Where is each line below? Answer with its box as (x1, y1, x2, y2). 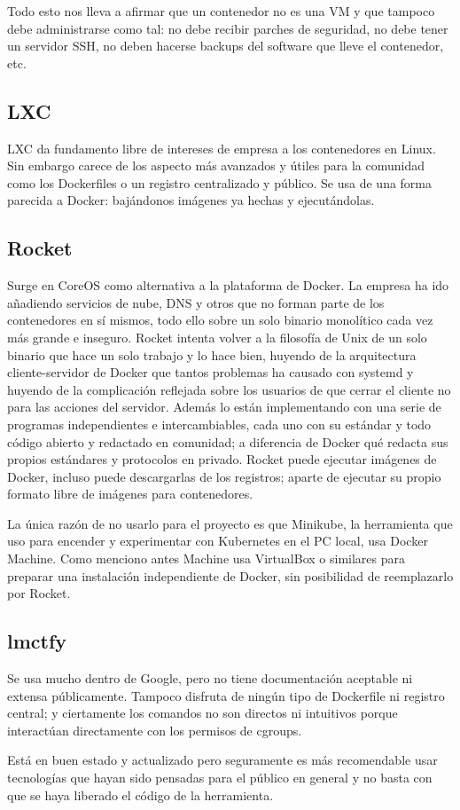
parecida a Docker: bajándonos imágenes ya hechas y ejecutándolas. (7, 191, 375, 209)
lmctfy (7, 627, 67, 655)
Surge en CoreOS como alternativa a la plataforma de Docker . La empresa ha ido (7, 276, 449, 295)
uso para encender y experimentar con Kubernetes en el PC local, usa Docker (7, 531, 428, 550)
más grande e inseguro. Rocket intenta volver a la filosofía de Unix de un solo (7, 327, 427, 346)
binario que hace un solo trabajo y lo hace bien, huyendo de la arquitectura (7, 345, 417, 364)
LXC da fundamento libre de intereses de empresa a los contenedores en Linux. (7, 138, 436, 157)
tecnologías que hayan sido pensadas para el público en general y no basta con (7, 768, 433, 787)
